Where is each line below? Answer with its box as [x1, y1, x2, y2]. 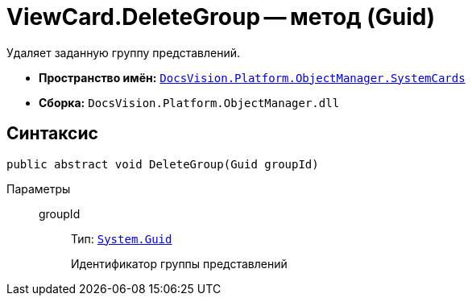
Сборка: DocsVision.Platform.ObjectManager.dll [39, 95, 340, 110]
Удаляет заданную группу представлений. [6, 45, 241, 60]
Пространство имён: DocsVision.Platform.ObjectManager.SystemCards [39, 70, 466, 85]
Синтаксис [6, 123, 98, 144]
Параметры [6, 181, 71, 196]
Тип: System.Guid [71, 231, 172, 246]
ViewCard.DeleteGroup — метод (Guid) [6, 3, 436, 31]
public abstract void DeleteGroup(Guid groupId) [6, 157, 319, 171]
